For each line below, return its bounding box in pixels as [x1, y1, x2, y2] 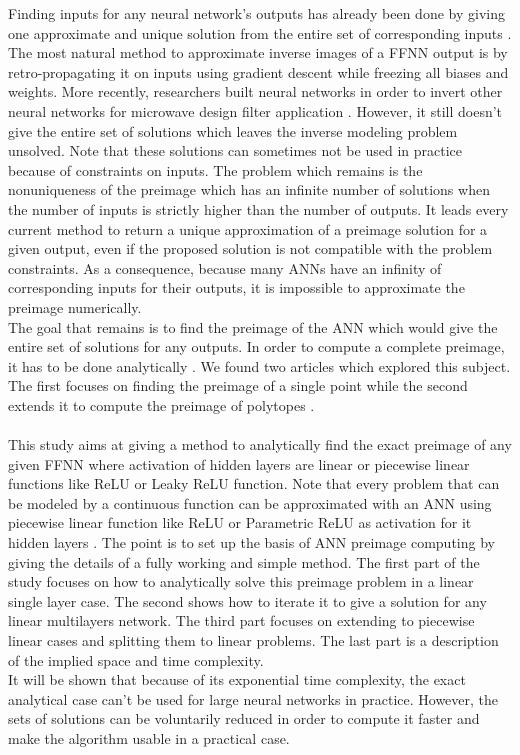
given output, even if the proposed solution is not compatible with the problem [8, 238, 493, 259]
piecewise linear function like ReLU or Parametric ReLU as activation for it [8, 512, 472, 533]
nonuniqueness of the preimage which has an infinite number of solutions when [8, 179, 490, 200]
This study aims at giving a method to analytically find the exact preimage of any [8, 434, 512, 455]
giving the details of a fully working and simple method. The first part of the [8, 551, 480, 572]
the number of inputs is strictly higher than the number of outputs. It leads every [8, 198, 509, 219]
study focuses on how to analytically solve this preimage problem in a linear [8, 571, 474, 592]
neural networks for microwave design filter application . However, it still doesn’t [8, 100, 503, 121]
